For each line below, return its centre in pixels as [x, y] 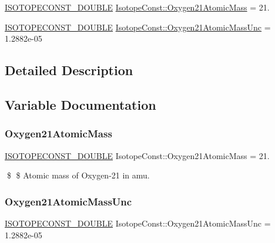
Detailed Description [69, 70]
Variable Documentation [81, 104]
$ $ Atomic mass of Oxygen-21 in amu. [78, 175]
